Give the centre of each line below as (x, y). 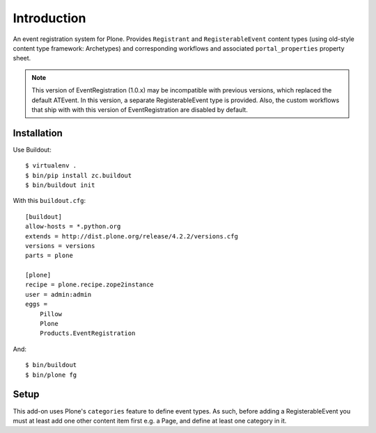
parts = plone (49, 256)
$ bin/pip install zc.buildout (79, 175)
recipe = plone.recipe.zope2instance (90, 285)
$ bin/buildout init (60, 185)
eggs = (37, 304)
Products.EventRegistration (87, 333)
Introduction (49, 18)
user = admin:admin (58, 294)
